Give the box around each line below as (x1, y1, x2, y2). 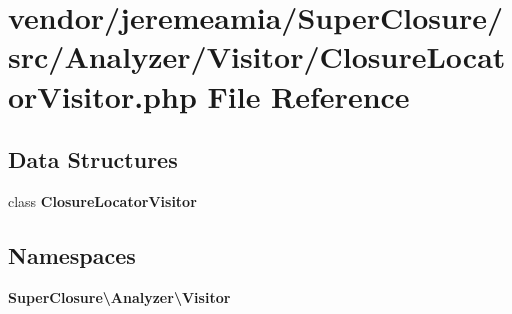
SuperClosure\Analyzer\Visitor (8, 286, 231, 307)
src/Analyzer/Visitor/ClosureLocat (8, 36, 506, 77)
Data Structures (8, 144, 178, 175)
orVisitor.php (8, 75, 197, 116)
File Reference (207, 75, 410, 116)
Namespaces (8, 239, 136, 270)
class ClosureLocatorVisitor (8, 190, 197, 211)
